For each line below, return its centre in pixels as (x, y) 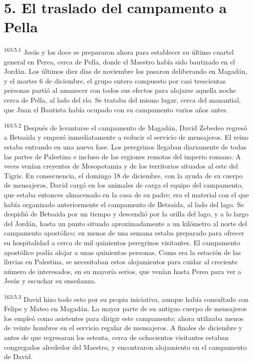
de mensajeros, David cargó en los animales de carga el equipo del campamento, (124, 185)
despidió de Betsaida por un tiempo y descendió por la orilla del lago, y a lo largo (126, 214)
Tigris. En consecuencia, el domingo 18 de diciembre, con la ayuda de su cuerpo (123, 175)
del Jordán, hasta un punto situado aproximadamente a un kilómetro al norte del (126, 223)
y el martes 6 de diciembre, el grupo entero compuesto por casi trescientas (115, 80)
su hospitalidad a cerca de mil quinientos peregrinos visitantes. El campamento (122, 242)
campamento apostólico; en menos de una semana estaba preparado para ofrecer (124, 233)
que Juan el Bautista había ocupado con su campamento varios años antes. (116, 109)
